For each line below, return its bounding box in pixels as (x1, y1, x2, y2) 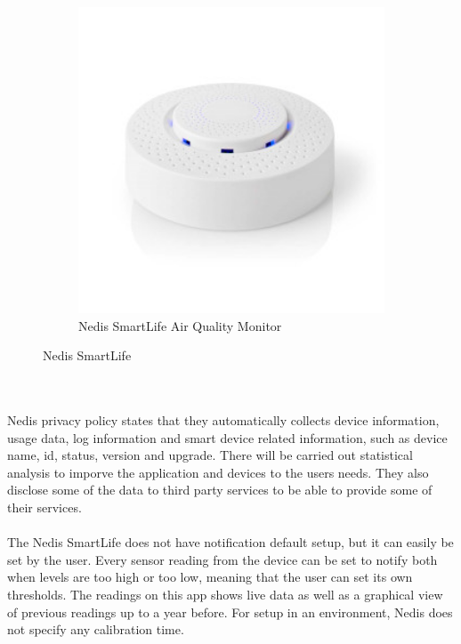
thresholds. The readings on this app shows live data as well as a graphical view (7, 584, 443, 603)
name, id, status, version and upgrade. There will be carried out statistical (7, 446, 413, 464)
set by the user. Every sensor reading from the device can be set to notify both (7, 550, 438, 568)
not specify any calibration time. (7, 620, 184, 639)
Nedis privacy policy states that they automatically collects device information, (7, 410, 440, 429)
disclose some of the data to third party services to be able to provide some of (7, 480, 433, 499)
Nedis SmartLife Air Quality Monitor (78, 316, 282, 334)
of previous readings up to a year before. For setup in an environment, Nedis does (7, 602, 453, 621)
